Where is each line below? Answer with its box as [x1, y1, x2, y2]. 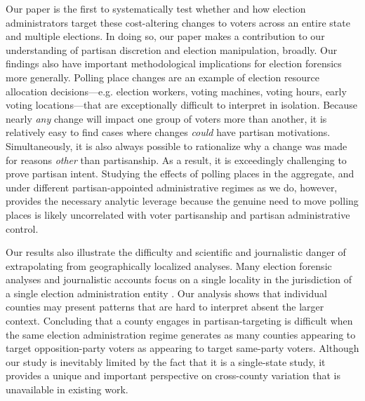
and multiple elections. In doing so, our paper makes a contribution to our [6, 29, 325, 43]
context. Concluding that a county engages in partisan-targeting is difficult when [6, 313, 353, 328]
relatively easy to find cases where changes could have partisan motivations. [6, 125, 331, 140]
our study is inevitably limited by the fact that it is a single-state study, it [6, 354, 326, 369]
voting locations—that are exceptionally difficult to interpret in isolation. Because [6, 97, 358, 112]
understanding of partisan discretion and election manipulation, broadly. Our [6, 42, 338, 57]
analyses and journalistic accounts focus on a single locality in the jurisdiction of [6, 272, 352, 287]
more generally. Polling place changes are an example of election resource [6, 69, 319, 84]
